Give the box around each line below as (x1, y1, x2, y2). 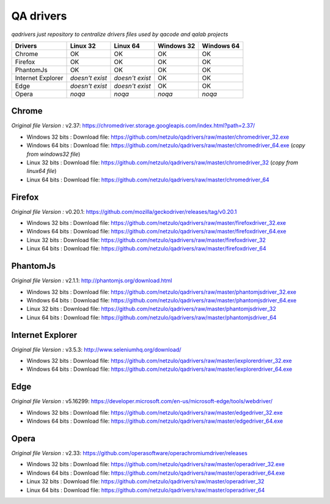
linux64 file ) (26, 167, 57, 175)
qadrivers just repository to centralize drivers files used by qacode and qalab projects (11, 31, 229, 38)
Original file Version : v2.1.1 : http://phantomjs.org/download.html (11, 277, 172, 284)
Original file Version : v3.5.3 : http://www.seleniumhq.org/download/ (11, 346, 182, 353)
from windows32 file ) (26, 150, 81, 158)
